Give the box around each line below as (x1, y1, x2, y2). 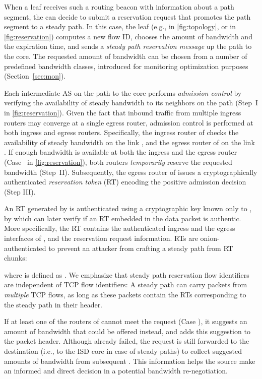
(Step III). (4, 186, 36, 197)
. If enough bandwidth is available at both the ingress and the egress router (4, 147, 237, 157)
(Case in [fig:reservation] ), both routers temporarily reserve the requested (4, 156, 232, 167)
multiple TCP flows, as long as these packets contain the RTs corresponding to (4, 289, 246, 300)
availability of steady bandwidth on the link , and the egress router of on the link (4, 137, 255, 147)
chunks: (4, 252, 27, 263)
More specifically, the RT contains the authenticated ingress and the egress (4, 223, 235, 233)
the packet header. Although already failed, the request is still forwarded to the (4, 336, 249, 346)
